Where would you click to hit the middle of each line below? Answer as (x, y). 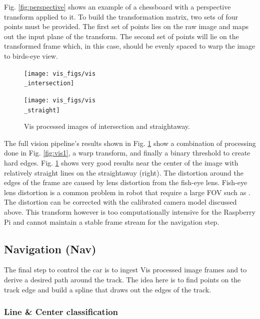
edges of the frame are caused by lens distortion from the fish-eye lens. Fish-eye (126, 182)
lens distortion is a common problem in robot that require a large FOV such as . (127, 192)
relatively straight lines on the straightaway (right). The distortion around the (124, 172)
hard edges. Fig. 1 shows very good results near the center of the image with (121, 162)
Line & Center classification (61, 312)
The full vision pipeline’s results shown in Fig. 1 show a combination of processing (130, 143)
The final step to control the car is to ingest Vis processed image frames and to (125, 270)
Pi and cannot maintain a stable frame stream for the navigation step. (112, 221)
